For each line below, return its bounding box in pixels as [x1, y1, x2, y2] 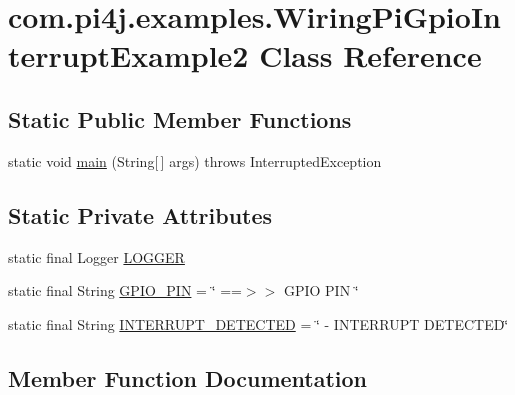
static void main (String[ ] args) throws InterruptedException [8, 150, 382, 171]
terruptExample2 [8, 35, 249, 76]
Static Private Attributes [8, 199, 273, 230]
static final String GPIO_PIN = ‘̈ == [8, 280, 242, 301]
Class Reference [259, 35, 482, 76]
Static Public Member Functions [8, 103, 352, 134]
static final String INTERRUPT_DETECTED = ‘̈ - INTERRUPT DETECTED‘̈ [8, 313, 509, 334]
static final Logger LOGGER [8, 246, 185, 267]
